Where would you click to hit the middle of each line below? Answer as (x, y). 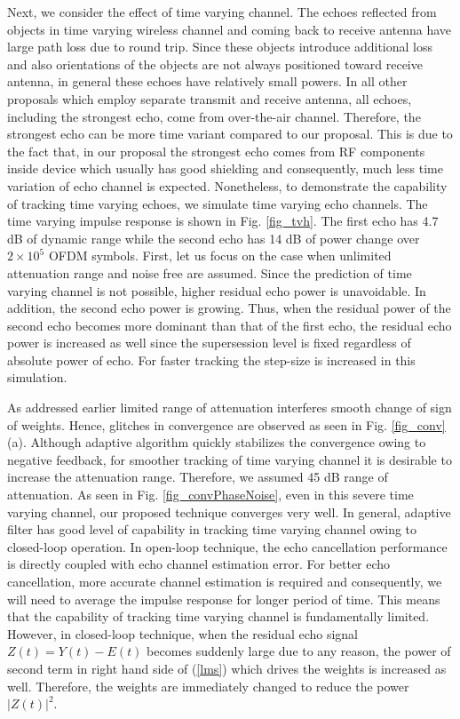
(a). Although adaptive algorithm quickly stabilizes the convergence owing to (217, 442)
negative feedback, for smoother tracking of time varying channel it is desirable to (230, 459)
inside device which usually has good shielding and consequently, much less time (225, 168)
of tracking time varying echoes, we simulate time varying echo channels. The (218, 203)
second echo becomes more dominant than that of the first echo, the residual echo (230, 325)
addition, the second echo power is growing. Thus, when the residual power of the (229, 308)
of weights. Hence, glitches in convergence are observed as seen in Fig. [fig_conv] (226, 424)
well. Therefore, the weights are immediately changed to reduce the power (208, 686)
